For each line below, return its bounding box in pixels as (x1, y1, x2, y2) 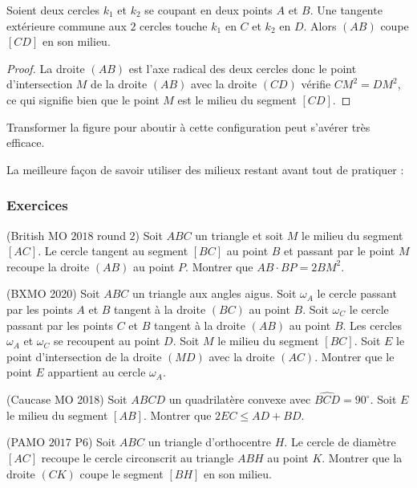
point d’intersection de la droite (6, 348, 162, 364)
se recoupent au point (54, 332, 160, 349)
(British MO (6, 226, 67, 243)
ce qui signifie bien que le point (6, 91, 160, 108)
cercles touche (140, 17, 208, 34)
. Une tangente (310, 2, 383, 18)
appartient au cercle (47, 364, 146, 380)
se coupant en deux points (144, 2, 273, 18)
